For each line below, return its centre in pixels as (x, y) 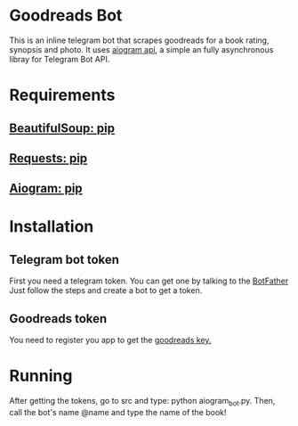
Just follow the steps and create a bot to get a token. (106, 291)
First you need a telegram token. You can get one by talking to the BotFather (149, 281)
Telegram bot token (64, 259)
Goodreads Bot (66, 16)
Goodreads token (58, 319)
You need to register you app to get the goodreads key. (110, 340)
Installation (52, 227)
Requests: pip (48, 158)
